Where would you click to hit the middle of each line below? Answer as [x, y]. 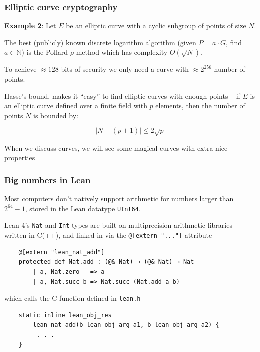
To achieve [20, 69]
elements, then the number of [200, 105]
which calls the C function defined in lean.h [72, 298]
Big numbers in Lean [47, 180]
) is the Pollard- [46, 52]
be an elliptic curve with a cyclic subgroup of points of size [156, 25]
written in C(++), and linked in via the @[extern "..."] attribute [108, 235]
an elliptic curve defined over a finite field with [76, 105]
